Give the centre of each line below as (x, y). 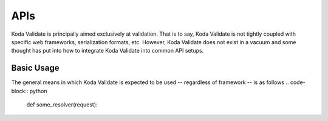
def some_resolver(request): (62, 105)
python (38, 91)
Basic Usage (35, 68)
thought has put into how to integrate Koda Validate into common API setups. (108, 51)
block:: (20, 91)
